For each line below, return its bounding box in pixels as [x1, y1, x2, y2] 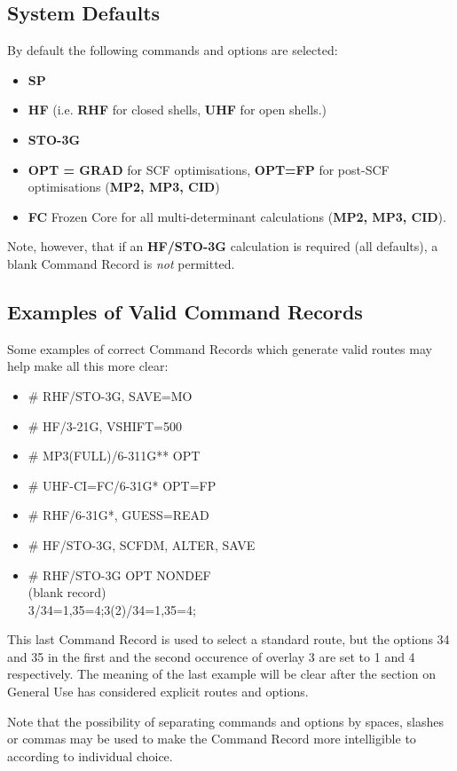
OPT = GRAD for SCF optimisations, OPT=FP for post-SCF [28, 160, 390, 178]
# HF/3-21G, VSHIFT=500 [28, 416, 182, 435]
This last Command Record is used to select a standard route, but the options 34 [7, 630, 450, 649]
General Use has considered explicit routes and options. [7, 682, 309, 701]
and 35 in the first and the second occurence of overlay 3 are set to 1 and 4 [7, 647, 415, 665]
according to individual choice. [7, 746, 173, 765]
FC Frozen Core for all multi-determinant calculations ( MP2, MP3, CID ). [28, 207, 446, 225]
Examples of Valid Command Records [7, 297, 363, 325]
